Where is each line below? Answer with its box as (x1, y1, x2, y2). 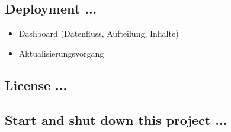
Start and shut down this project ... (5, 110, 227, 128)
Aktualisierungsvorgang (18, 47, 104, 59)
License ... (5, 75, 68, 94)
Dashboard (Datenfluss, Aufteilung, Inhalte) (18, 27, 179, 39)
